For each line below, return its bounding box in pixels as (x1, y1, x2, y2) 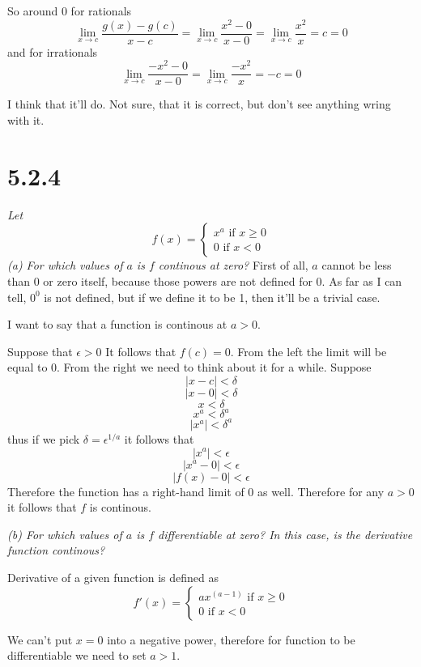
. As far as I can (321, 272, 402, 289)
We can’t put (7, 631, 73, 648)
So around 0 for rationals (7, 2, 132, 19)
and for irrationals (7, 43, 98, 60)
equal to (7, 359, 48, 376)
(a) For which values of (7, 257, 123, 274)
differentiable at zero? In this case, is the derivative (158, 525, 413, 542)
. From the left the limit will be (230, 342, 387, 359)
